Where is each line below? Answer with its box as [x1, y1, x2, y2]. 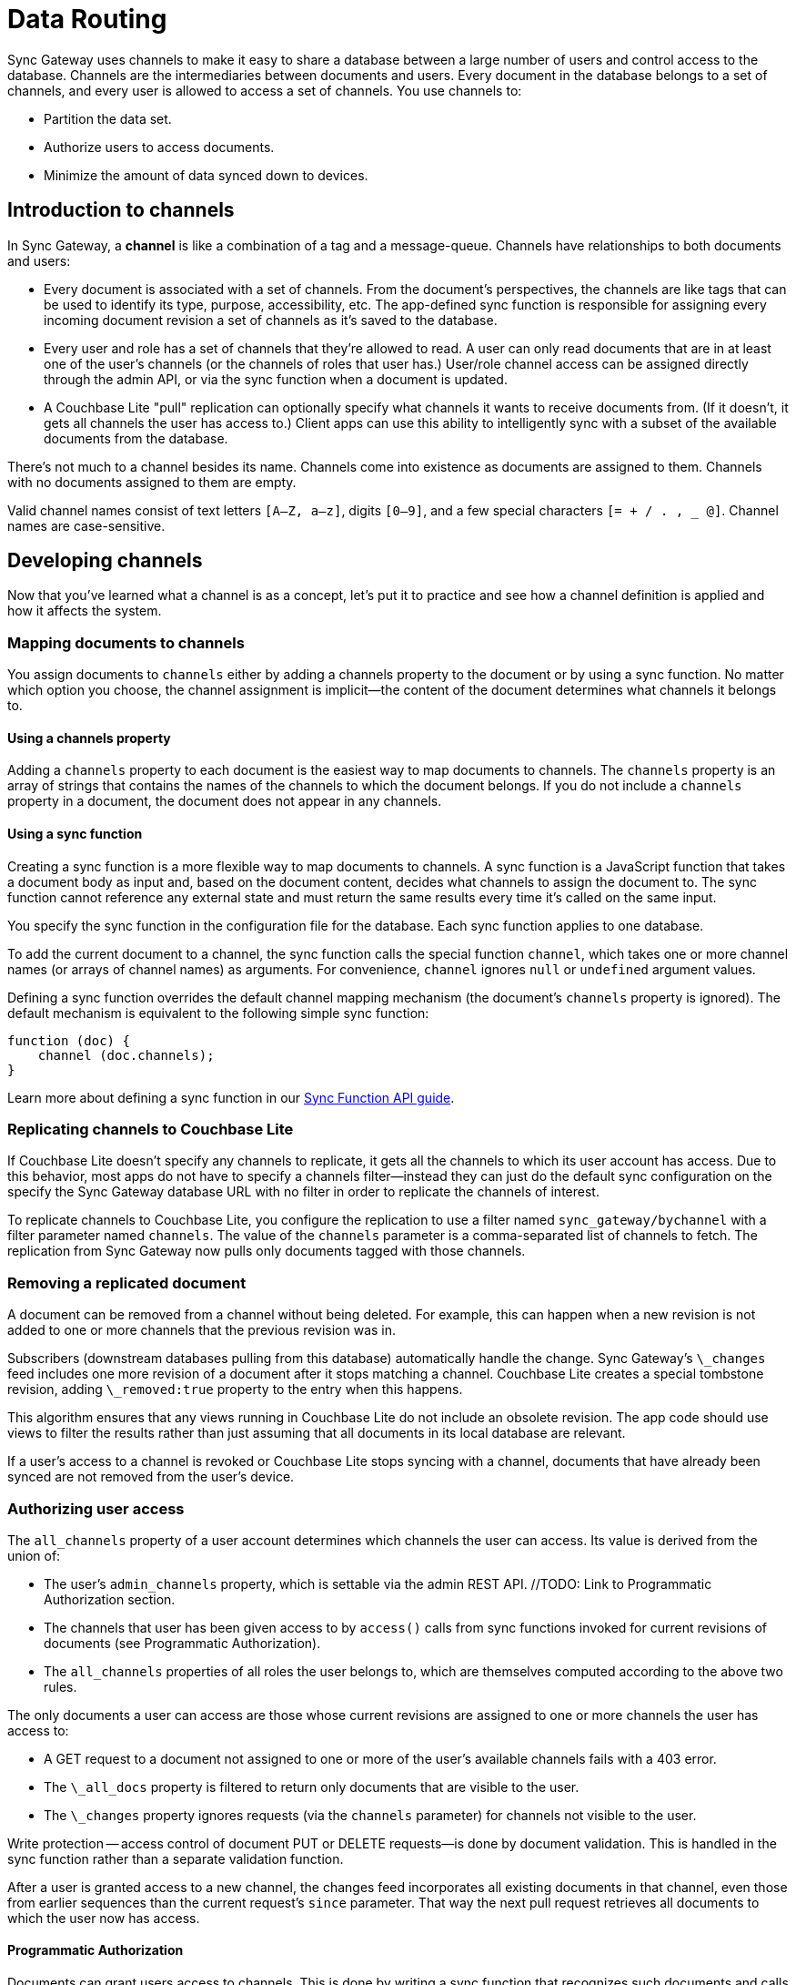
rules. [44, 1678, 77, 1695]
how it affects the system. [7, 603, 162, 619]
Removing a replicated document [7, 1273, 247, 1292]
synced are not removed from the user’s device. [7, 1469, 295, 1485]
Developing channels [7, 549, 203, 573]
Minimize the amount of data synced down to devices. [44, 167, 368, 183]
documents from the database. [44, 430, 228, 446]
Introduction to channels [7, 198, 235, 222]
